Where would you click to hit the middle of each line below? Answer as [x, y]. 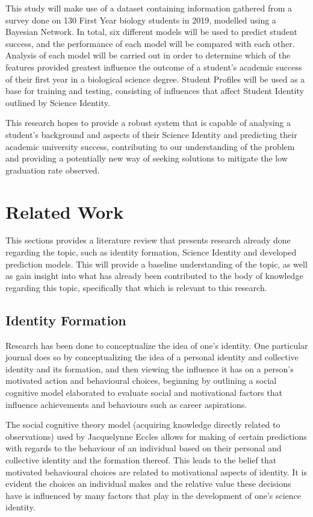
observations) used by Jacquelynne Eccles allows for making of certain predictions [156, 436]
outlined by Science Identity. [58, 102]
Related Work [65, 211]
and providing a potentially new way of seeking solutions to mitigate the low [147, 158]
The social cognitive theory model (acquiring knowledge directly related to [143, 425]
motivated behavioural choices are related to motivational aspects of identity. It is [156, 472]
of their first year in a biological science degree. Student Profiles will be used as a [155, 79]
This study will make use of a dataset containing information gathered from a [149, 8]
